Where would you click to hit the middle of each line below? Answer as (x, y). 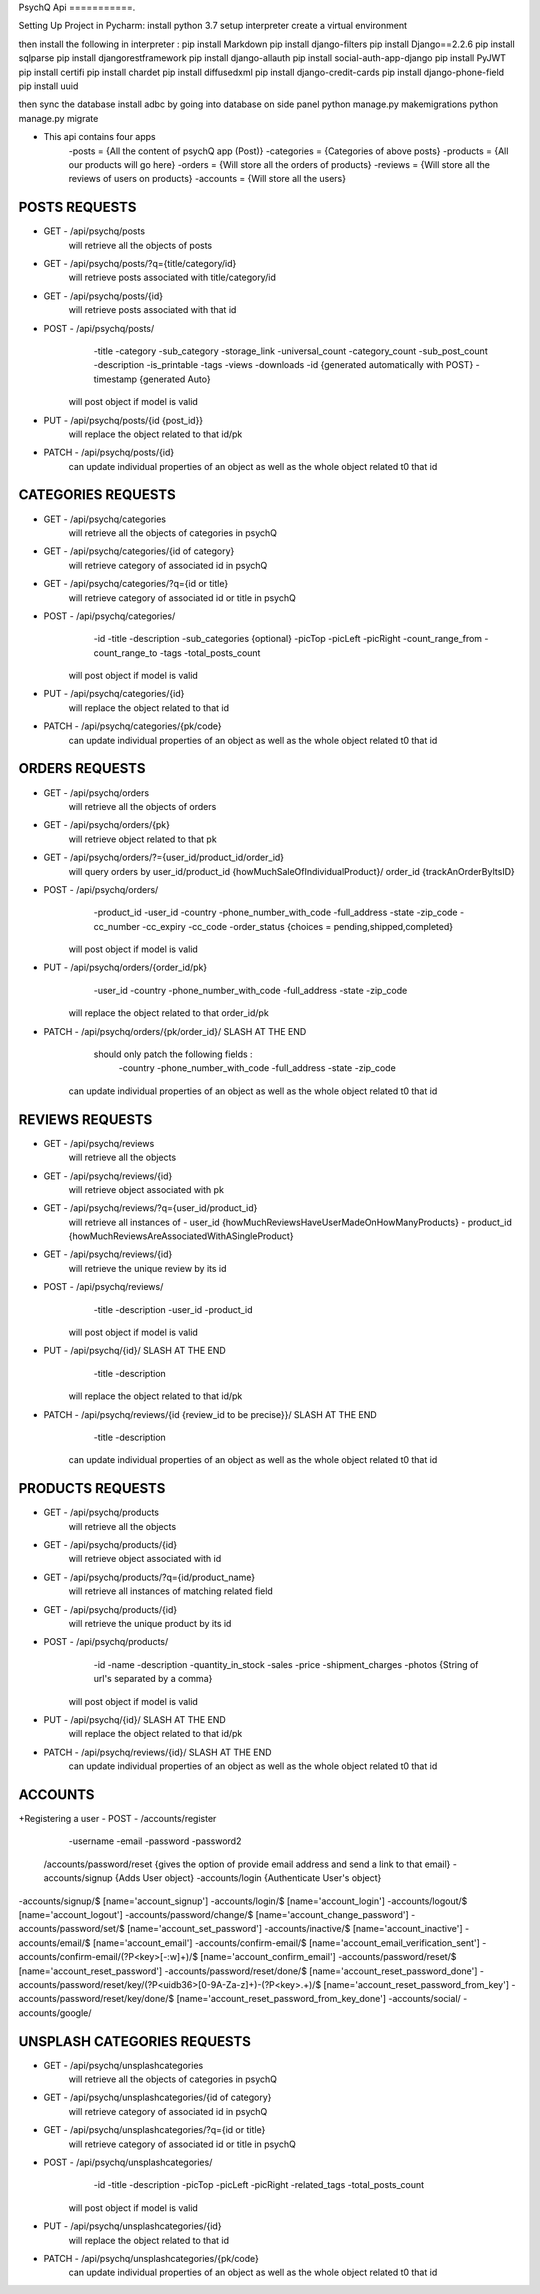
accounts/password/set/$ (71, 1929)
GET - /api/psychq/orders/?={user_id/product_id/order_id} (164, 857)
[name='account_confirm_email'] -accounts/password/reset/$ (328, 1957)
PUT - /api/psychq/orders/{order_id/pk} (125, 967)
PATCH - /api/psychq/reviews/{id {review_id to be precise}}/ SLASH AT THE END (210, 1414)
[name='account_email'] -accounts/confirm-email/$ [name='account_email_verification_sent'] (286, 1942)
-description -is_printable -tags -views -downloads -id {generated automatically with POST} (283, 365)
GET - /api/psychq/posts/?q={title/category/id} (140, 263)
